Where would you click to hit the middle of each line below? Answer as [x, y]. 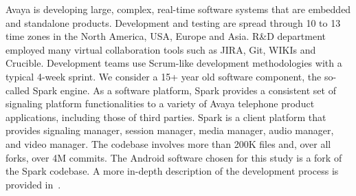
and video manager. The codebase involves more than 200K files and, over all [168, 143]
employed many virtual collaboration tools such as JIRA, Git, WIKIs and [161, 49]
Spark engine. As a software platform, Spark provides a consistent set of [184, 90]
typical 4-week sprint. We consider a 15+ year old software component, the [164, 76]
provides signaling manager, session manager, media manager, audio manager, [170, 130]
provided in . [33, 184]
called [18, 90]
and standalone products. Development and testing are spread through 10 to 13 [173, 22]
